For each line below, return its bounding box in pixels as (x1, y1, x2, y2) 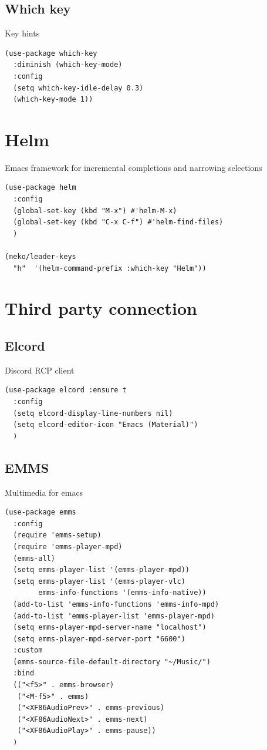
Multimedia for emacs (5, 486, 83, 498)
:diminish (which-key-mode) (13, 60, 123, 69)
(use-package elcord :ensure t (5, 386, 127, 395)
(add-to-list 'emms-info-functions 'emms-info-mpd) (13, 600, 219, 608)
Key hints (5, 27, 40, 39)
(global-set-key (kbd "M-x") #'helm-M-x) (13, 206, 177, 215)
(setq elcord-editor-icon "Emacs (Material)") (13, 421, 198, 429)
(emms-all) (13, 554, 55, 563)
